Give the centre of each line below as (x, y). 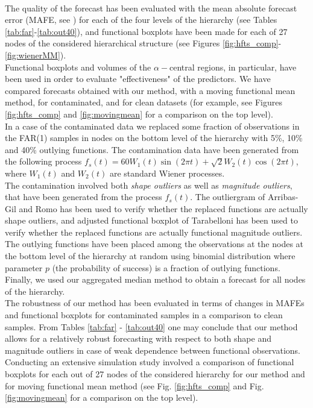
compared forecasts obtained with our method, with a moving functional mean (150, 90)
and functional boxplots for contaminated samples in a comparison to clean (144, 315)
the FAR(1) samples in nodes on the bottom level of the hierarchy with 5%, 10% (154, 138)
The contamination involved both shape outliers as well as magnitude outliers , (149, 185)
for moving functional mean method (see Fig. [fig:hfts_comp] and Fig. (134, 385)
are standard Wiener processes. (167, 173)
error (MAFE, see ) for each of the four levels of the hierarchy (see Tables (141, 20)
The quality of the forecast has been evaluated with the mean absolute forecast (151, 8)
